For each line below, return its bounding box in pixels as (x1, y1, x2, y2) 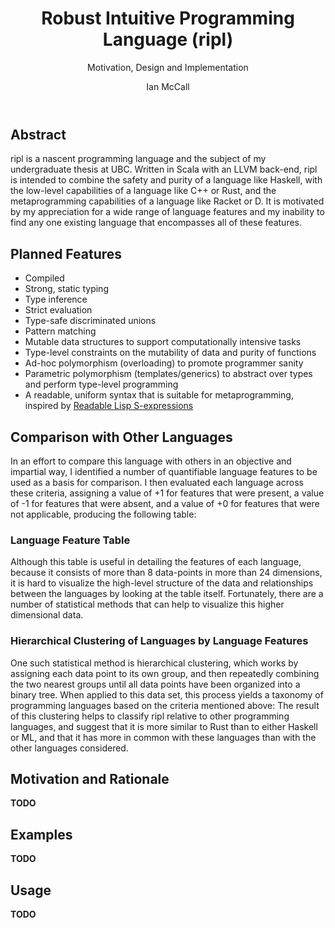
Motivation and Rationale (10, 770, 170, 787)
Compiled (24, 272, 65, 284)
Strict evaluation (24, 304, 93, 316)
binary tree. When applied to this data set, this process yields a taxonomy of (10, 688, 324, 701)
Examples (10, 826, 73, 843)
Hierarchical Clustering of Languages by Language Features (10, 634, 309, 648)
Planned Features (10, 245, 123, 262)
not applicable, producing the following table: (10, 508, 197, 520)
